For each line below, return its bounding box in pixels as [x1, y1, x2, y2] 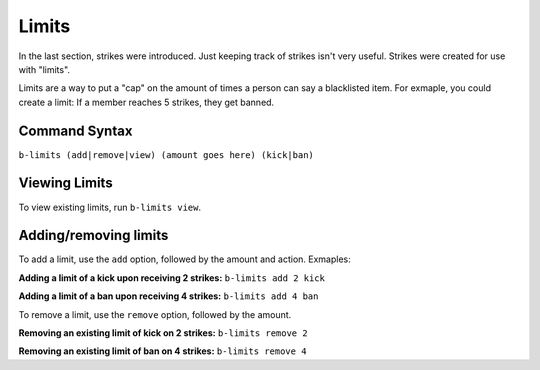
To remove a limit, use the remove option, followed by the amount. [18, 308, 292, 320]
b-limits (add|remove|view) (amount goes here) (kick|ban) [18, 149, 315, 160]
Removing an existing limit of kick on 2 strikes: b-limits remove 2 [18, 327, 309, 339]
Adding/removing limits [18, 227, 169, 244]
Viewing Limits [18, 175, 114, 192]
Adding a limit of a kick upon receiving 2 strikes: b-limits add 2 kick [18, 271, 325, 284]
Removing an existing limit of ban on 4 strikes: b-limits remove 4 [18, 345, 307, 357]
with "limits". [18, 63, 70, 75]
